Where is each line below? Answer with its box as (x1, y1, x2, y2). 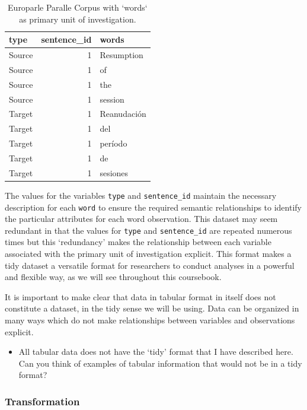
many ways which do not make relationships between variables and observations (5, 314, 295, 326)
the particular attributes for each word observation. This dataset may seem (5, 212, 278, 225)
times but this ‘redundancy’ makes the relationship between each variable (5, 236, 271, 248)
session (100, 93, 124, 105)
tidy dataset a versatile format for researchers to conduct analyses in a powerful (5, 259, 295, 271)
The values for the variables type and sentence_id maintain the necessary (5, 189, 277, 201)
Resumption (100, 49, 143, 61)
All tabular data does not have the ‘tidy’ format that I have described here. (18, 345, 293, 358)
